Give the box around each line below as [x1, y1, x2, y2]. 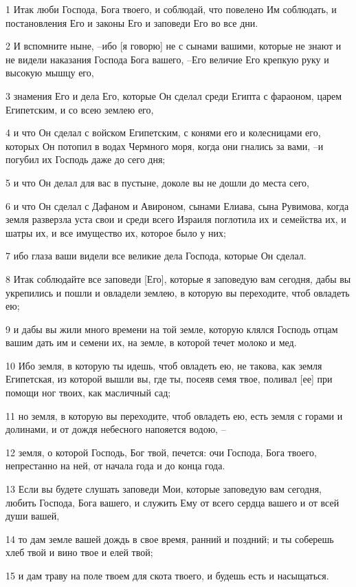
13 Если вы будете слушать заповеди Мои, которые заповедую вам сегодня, [5, 482, 322, 496]
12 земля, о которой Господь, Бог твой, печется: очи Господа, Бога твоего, [5, 445, 317, 459]
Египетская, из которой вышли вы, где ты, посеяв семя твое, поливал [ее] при [5, 372, 333, 386]
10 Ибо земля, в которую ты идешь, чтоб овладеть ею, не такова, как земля [5, 358, 322, 372]
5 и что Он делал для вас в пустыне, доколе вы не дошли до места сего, [5, 175, 309, 189]
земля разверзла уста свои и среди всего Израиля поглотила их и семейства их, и [5, 212, 346, 226]
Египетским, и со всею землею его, [5, 102, 154, 116]
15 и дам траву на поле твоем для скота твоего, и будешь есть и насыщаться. [5, 568, 329, 582]
